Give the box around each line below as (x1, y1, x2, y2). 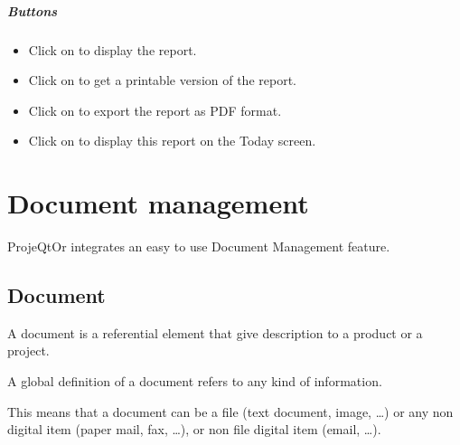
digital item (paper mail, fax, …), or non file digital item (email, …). (7, 420, 381, 439)
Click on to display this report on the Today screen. (28, 131, 316, 150)
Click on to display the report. (28, 40, 197, 59)
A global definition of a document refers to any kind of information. (7, 372, 382, 391)
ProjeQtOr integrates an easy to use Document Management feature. (7, 237, 390, 256)
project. (7, 341, 50, 360)
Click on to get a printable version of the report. (28, 71, 296, 90)
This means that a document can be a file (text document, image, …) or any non (7, 402, 454, 421)
